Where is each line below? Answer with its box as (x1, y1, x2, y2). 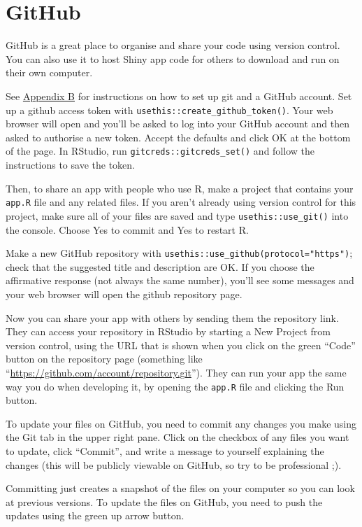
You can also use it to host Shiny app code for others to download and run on (6, 51, 340, 66)
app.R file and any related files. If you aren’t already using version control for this (6, 195, 356, 209)
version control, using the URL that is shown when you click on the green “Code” (6, 337, 356, 352)
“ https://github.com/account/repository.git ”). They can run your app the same (6, 365, 347, 379)
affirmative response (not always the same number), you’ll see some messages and (6, 273, 354, 288)
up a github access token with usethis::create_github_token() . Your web (6, 102, 333, 117)
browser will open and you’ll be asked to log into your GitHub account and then (6, 116, 349, 131)
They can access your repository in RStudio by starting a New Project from (6, 324, 331, 339)
